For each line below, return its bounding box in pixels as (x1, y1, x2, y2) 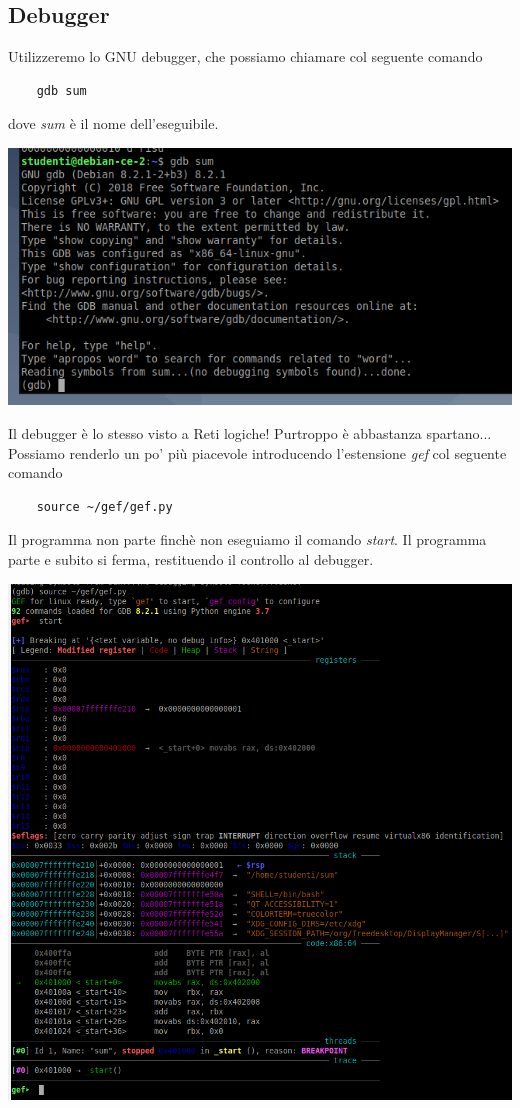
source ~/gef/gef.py (36, 499, 173, 514)
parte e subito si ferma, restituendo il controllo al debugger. (8, 548, 374, 569)
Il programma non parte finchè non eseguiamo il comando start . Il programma (8, 529, 487, 550)
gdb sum (36, 83, 87, 98)
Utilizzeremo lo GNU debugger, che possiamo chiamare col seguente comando (8, 46, 483, 67)
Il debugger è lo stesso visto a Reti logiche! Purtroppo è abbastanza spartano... (8, 423, 492, 443)
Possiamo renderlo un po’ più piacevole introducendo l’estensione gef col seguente (8, 442, 507, 463)
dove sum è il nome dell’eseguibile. (8, 113, 219, 134)
